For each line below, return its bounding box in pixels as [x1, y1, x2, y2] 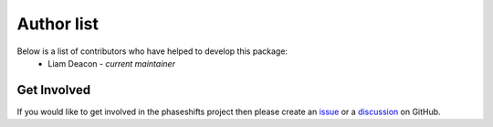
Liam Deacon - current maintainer [47, 58, 175, 69]
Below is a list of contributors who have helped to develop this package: [16, 46, 288, 57]
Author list [16, 14, 100, 34]
